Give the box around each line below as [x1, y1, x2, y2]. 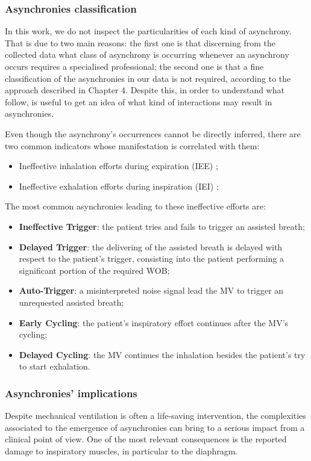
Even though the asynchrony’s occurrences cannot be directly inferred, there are [5, 127, 301, 140]
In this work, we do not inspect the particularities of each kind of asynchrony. [5, 25, 292, 37]
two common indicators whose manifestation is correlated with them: [5, 139, 260, 152]
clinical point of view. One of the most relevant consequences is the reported [5, 433, 287, 445]
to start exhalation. [19, 360, 90, 373]
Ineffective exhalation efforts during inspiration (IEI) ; [19, 179, 219, 192]
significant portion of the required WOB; [19, 264, 170, 276]
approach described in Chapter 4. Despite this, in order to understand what [5, 84, 284, 96]
